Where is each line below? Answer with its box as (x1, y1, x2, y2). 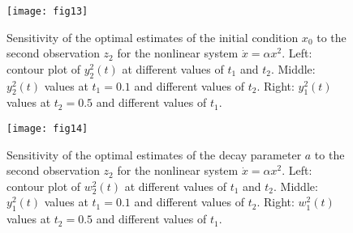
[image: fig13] (6, 6, 88, 17)
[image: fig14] (6, 123, 88, 135)
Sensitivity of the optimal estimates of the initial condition (6, 28, 299, 45)
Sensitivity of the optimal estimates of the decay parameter (6, 146, 302, 163)
